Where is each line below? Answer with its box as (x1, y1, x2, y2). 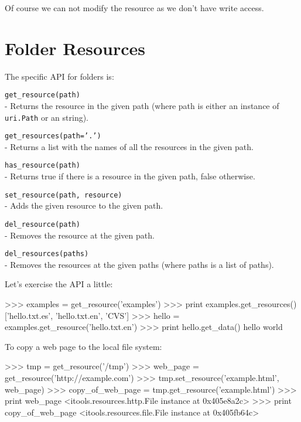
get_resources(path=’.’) (5, 132, 101, 141)
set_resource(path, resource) (5, 190, 122, 199)
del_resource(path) (5, 220, 80, 229)
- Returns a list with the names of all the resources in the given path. (5, 140, 254, 152)
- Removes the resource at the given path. (5, 229, 155, 241)
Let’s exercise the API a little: (5, 278, 113, 290)
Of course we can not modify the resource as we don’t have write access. (5, 2, 264, 13)
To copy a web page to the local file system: (5, 340, 162, 352)
